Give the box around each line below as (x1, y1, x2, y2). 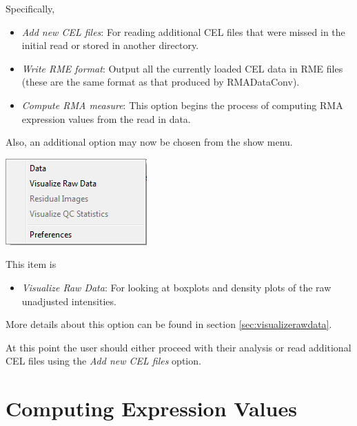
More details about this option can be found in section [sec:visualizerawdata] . (6, 317, 332, 331)
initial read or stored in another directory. (21, 38, 199, 52)
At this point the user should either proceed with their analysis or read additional (6, 340, 351, 354)
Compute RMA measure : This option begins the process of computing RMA (21, 97, 343, 112)
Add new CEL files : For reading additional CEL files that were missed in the (21, 24, 345, 39)
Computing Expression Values (6, 394, 297, 423)
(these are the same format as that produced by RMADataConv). (21, 75, 300, 89)
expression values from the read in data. (21, 111, 191, 126)
